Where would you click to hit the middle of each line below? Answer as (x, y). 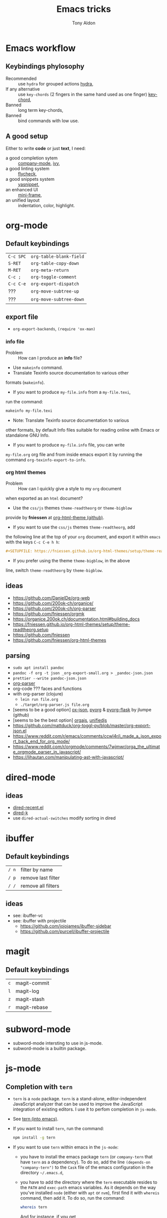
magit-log (27, 991)
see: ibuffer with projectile (39, 921)
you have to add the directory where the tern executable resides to (89, 1182)
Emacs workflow (41, 48)
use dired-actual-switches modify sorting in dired (64, 818)
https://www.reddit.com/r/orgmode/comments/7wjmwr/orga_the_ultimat (86, 747)
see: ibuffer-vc (28, 915)
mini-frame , (30, 195)
